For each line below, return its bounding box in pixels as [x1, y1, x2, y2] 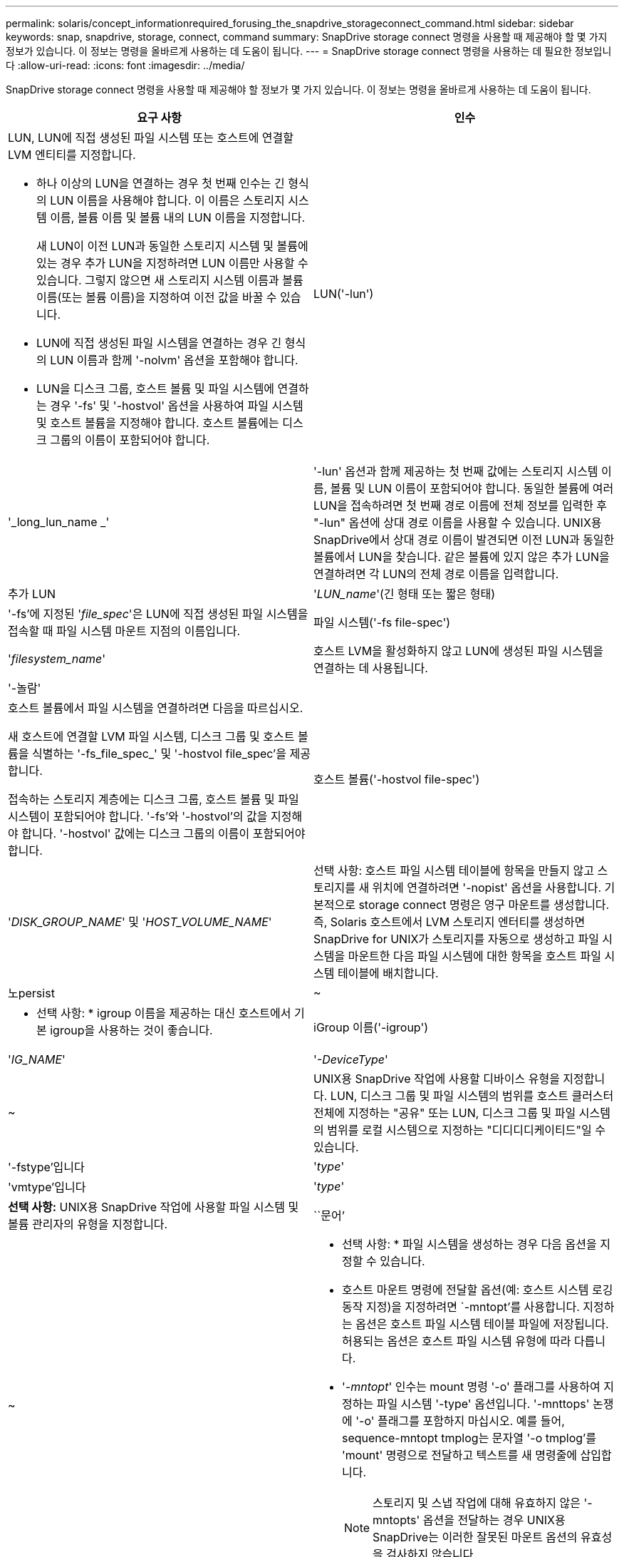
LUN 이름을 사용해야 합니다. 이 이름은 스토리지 [50, 193, 285, 207]
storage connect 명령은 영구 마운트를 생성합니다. [358, 898, 610, 912]
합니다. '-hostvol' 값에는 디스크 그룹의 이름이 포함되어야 [21, 826, 306, 841]
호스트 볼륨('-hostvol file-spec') [313, 772, 480, 786]
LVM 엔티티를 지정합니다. [8, 148, 136, 162]
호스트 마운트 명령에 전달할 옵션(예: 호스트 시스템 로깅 [342, 1283, 613, 1297]
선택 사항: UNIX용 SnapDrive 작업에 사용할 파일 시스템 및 [8, 1200, 299, 1214]
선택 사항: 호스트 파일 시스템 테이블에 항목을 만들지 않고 [313, 863, 594, 878]
